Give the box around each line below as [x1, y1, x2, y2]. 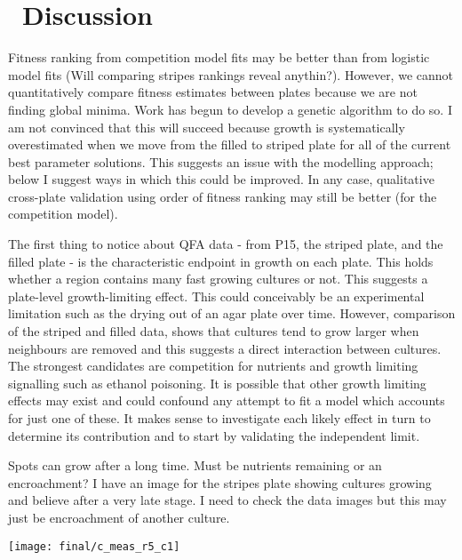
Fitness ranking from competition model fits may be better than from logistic [8, 48, 430, 67]
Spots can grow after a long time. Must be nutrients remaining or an [8, 456, 382, 475]
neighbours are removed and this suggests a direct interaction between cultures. [8, 339, 442, 357]
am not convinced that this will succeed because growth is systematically [8, 117, 405, 136]
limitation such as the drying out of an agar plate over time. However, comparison [8, 304, 456, 323]
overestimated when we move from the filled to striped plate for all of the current [8, 135, 451, 154]
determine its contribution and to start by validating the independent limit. [8, 426, 420, 444]
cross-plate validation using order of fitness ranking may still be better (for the [8, 187, 437, 205]
